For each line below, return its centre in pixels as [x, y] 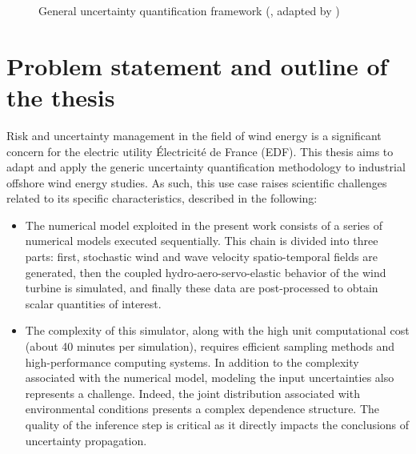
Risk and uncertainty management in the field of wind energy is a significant [194, 135]
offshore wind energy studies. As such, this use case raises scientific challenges [197, 182]
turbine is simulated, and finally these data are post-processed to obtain [202, 288]
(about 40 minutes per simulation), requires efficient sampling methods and [210, 346]
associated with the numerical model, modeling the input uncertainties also [210, 378]
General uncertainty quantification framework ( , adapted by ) [189, 10]
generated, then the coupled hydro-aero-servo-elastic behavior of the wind [206, 272]
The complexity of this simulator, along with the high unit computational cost [217, 330]
